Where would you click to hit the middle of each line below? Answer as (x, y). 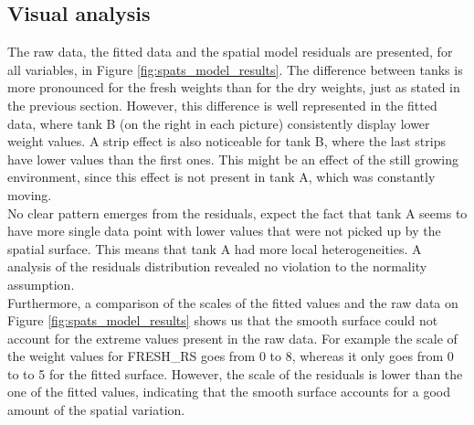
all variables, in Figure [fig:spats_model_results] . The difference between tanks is (235, 69)
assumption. (41, 284)
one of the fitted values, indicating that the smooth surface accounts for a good (229, 392)
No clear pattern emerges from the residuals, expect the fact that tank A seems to (237, 212)
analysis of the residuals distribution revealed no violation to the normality (217, 266)
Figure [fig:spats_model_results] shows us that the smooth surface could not (223, 320)
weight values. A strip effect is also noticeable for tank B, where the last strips (226, 141)
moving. (30, 194)
